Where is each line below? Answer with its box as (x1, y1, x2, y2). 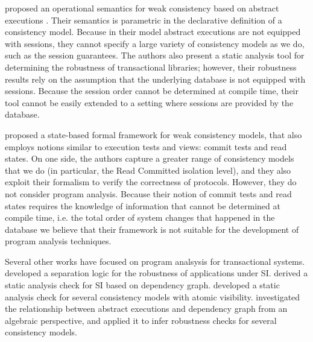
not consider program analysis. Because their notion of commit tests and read (5, 187, 292, 200)
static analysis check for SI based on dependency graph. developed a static (5, 279, 280, 291)
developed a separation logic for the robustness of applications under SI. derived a (5, 267, 308, 279)
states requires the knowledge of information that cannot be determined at (5, 199, 280, 212)
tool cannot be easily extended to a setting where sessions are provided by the (5, 96, 294, 109)
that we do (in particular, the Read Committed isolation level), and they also (5, 163, 291, 176)
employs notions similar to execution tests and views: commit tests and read (5, 140, 287, 153)
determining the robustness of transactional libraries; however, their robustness (5, 60, 297, 73)
